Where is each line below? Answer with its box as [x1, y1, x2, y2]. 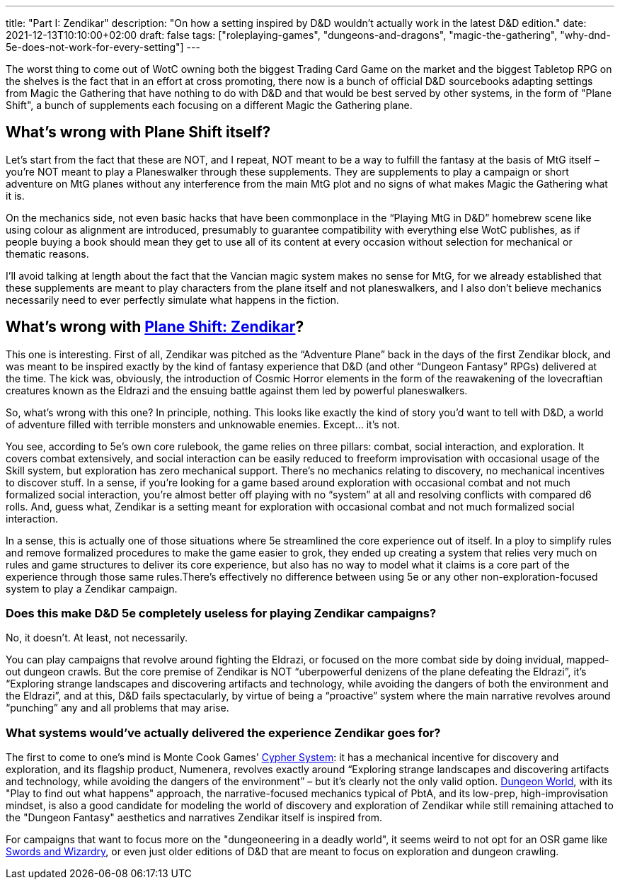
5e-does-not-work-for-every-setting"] [6, 41, 184, 53]
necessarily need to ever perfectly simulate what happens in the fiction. [6, 293, 340, 306]
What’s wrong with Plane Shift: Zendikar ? [6, 318, 304, 336]
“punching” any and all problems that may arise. [6, 702, 229, 714]
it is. [6, 189, 25, 202]
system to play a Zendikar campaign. [6, 582, 178, 595]
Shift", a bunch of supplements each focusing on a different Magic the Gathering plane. [6, 99, 413, 111]
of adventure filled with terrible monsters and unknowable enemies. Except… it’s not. [6, 418, 400, 430]
